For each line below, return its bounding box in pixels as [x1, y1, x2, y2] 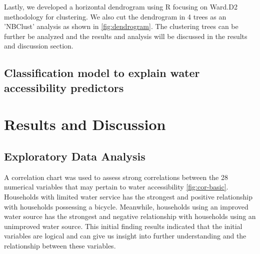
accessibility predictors [4, 79, 124, 95]
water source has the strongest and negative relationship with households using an [4, 211, 256, 221]
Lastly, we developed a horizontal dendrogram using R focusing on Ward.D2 [4, 1, 237, 11]
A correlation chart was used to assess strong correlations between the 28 [4, 171, 228, 182]
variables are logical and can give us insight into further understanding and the [4, 230, 246, 241]
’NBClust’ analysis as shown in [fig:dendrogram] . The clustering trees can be [4, 21, 238, 31]
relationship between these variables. [4, 240, 116, 250]
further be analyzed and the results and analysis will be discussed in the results [4, 30, 247, 41]
